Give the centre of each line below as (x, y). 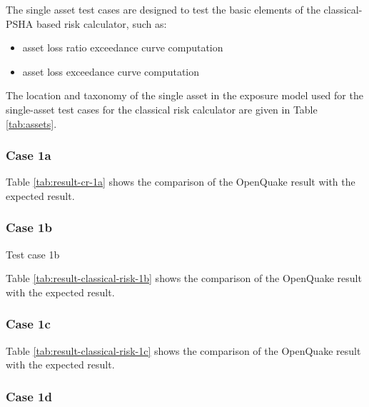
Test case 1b (33, 254)
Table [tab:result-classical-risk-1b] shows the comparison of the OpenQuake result (184, 278)
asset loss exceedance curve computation (111, 71)
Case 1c (28, 324)
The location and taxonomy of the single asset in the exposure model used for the (184, 95)
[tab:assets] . (31, 123)
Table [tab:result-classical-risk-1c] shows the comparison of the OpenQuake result (183, 350)
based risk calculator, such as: (101, 23)
